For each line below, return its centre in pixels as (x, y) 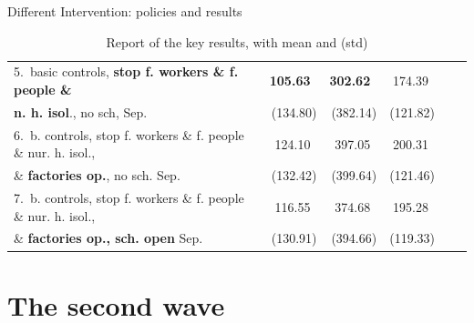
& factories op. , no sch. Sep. (97, 175)
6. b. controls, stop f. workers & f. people (129, 134)
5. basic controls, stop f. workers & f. (126, 71)
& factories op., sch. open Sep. (108, 238)
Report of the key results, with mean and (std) (237, 41)
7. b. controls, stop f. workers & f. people (129, 197)
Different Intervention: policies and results (125, 11)
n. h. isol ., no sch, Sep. (81, 111)
